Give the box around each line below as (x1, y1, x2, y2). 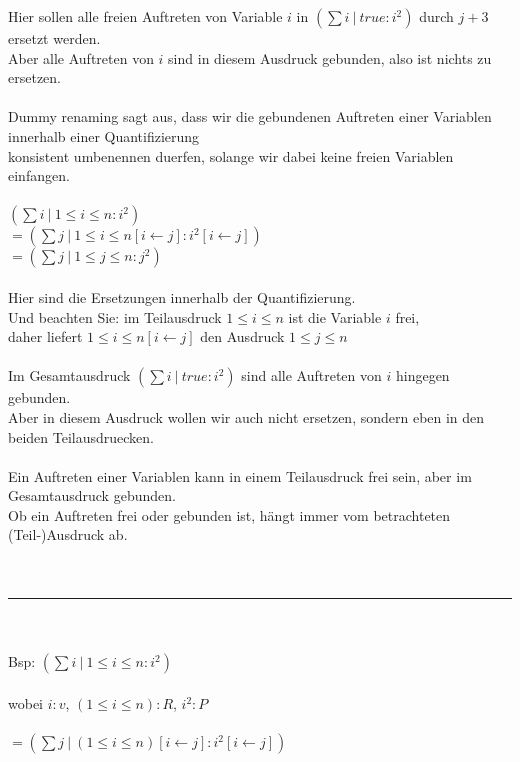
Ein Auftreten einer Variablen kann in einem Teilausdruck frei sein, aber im (8, 465, 472, 486)
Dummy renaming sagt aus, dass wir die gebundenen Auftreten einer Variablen (8, 106, 492, 127)
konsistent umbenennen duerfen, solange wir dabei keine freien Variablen (8, 145, 454, 166)
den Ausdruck (200, 326, 285, 347)
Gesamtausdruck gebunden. (8, 485, 176, 506)
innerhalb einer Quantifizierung (8, 125, 200, 146)
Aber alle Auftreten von (8, 47, 154, 68)
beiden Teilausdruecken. (8, 426, 154, 447)
